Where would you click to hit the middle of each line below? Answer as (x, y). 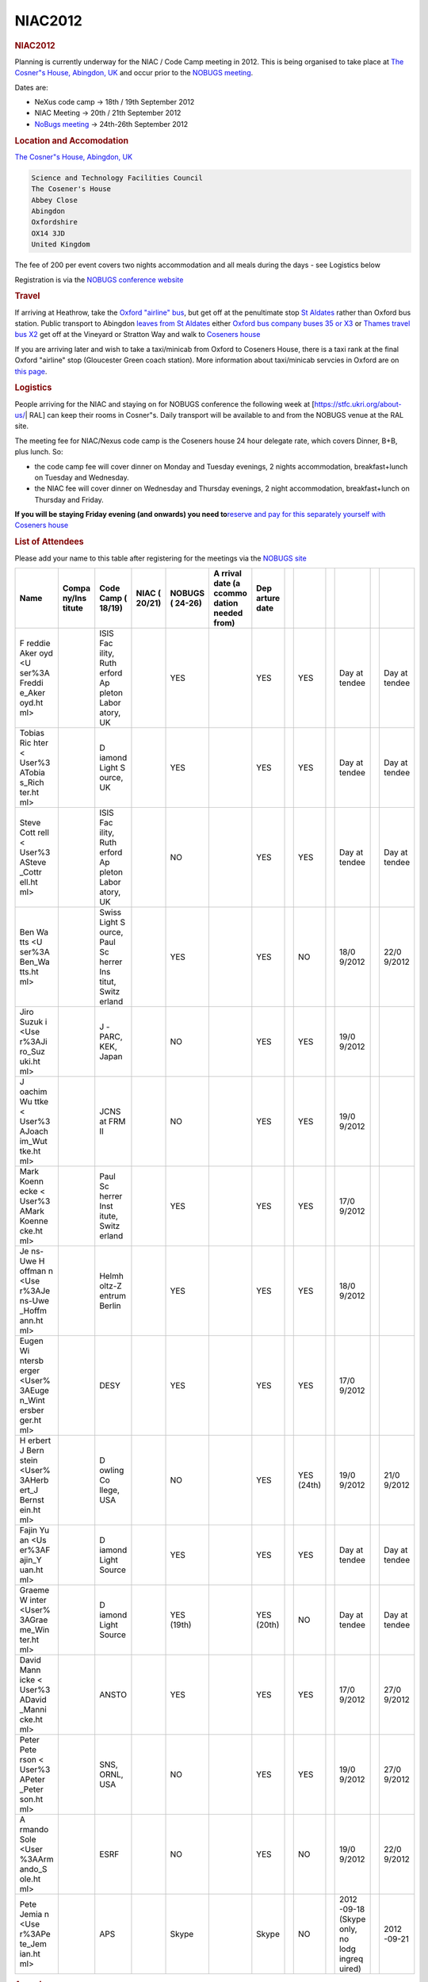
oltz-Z (111, 1286)
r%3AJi (33, 1041)
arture (268, 598)
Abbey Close (55, 200)
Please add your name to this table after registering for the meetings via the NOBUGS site (160, 558)
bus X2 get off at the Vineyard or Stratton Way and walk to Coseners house (138, 335)
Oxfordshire (55, 222)
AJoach (34, 1131)
